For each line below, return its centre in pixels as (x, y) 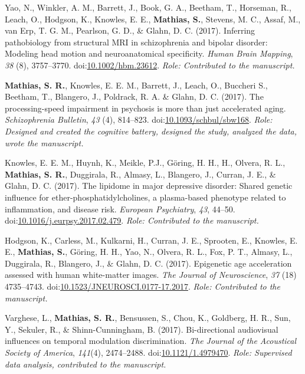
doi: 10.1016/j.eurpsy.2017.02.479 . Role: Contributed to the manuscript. (132, 220)
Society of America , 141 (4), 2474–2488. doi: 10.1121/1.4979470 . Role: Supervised (148, 352)
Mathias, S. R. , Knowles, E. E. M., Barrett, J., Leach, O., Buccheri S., (136, 85)
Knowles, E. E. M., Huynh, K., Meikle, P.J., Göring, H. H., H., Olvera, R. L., (145, 163)
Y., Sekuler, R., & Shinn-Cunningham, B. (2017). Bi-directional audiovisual (142, 329)
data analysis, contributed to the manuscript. (86, 364)
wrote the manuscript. (44, 142)
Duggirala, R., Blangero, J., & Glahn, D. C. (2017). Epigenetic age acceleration (148, 263)
